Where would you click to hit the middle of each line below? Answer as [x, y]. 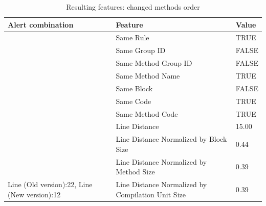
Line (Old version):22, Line [50, 184]
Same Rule [132, 37]
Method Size [135, 172]
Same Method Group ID [154, 63]
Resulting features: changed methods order [133, 7]
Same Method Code [147, 113]
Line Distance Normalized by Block [171, 139]
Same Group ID [141, 50]
